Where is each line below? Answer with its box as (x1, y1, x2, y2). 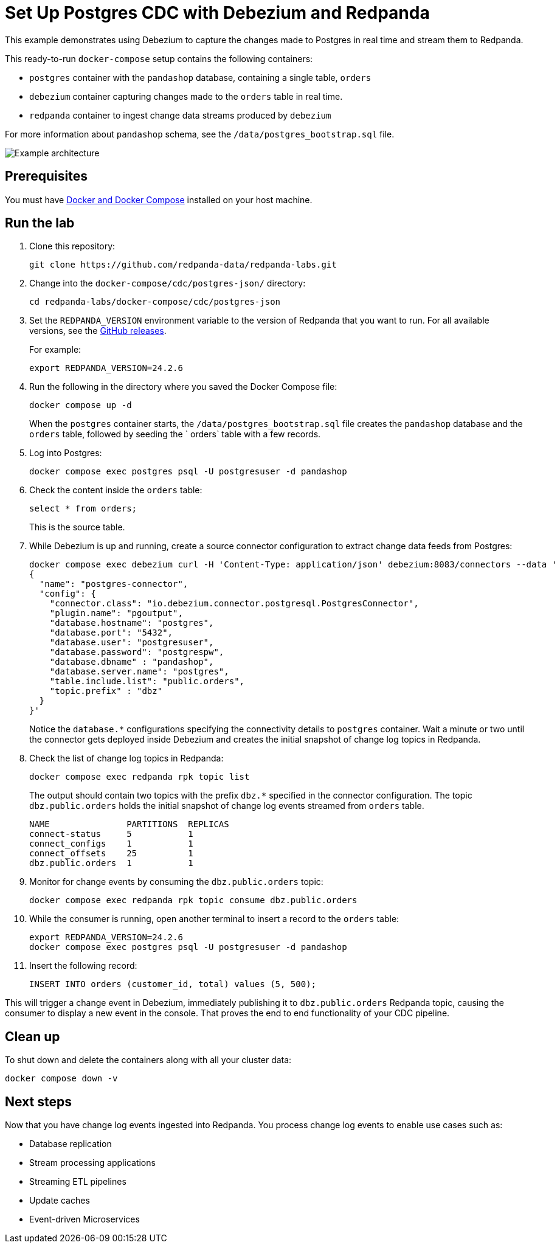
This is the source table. (29, 522, 125, 533)
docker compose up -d (29, 400, 132, 411)
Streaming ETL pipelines (29, 1176, 126, 1187)
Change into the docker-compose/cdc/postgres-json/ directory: (29, 278, 306, 289)
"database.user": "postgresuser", (49, 637, 214, 648)
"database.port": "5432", (49, 628, 173, 638)
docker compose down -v (5, 1073, 118, 1084)
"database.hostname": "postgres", (49, 618, 214, 628)
